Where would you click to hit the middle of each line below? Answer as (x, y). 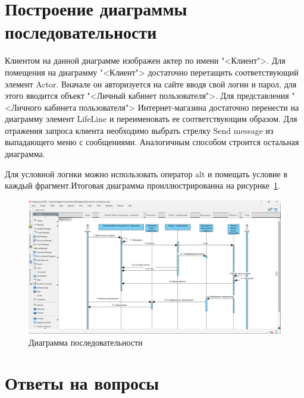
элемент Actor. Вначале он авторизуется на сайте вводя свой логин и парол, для (151, 84)
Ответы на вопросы (82, 383)
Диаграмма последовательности (86, 342)
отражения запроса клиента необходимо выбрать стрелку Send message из (139, 130)
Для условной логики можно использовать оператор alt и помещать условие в (146, 173)
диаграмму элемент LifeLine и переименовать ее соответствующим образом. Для (151, 119)
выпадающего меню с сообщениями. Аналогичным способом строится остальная (152, 142)
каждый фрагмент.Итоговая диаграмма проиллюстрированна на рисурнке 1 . (142, 185)
